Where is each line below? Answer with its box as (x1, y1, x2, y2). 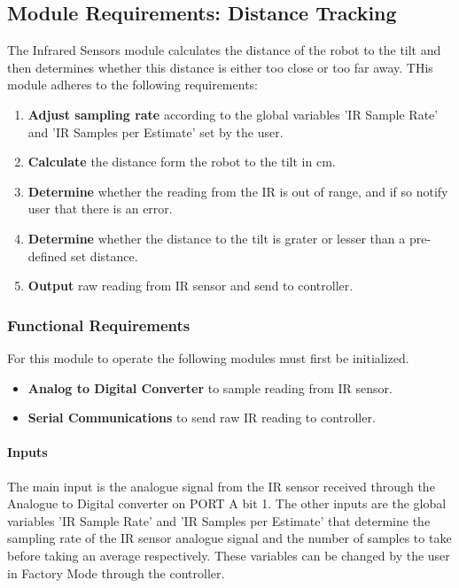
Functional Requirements (7, 313, 191, 336)
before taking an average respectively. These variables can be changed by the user (7, 545, 450, 564)
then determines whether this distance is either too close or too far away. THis (7, 58, 433, 76)
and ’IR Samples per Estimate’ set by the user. (27, 122, 284, 141)
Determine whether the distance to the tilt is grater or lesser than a (27, 228, 406, 247)
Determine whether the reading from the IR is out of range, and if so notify (27, 182, 448, 200)
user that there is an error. (27, 199, 173, 218)
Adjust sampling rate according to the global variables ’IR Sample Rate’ (27, 104, 439, 123)
